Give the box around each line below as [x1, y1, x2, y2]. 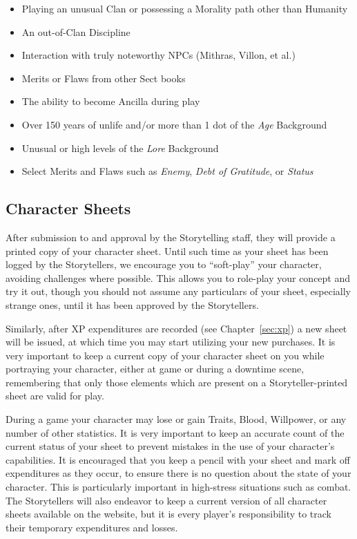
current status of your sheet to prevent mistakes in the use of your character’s [6, 439, 335, 453]
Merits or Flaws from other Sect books [21, 70, 186, 85]
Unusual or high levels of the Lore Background [21, 140, 219, 155]
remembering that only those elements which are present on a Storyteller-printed [6, 375, 348, 389]
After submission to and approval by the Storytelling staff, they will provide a [6, 229, 336, 244]
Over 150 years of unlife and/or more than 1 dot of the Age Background [21, 117, 327, 131]
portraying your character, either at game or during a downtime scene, [6, 361, 305, 376]
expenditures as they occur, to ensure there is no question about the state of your [6, 466, 351, 480]
